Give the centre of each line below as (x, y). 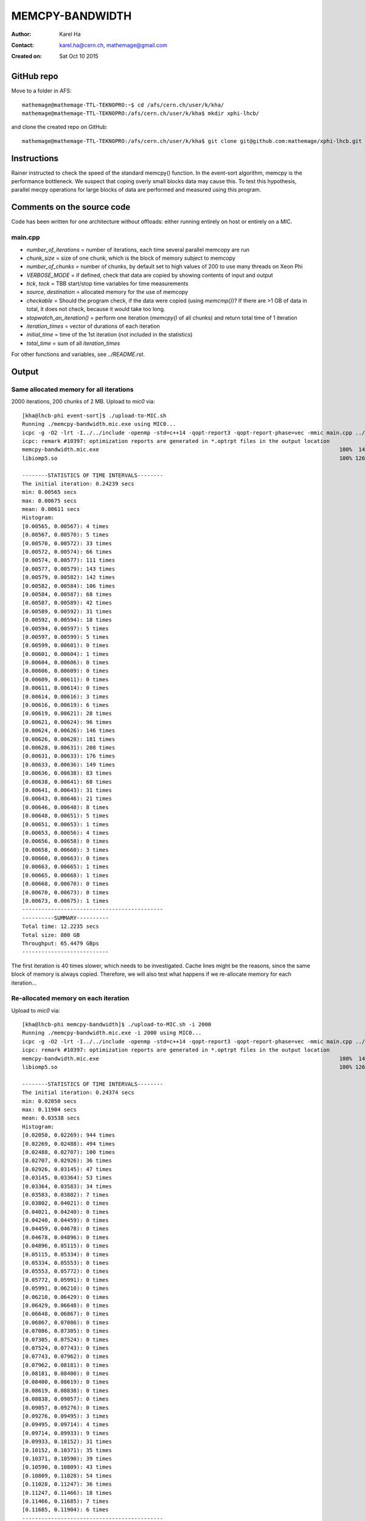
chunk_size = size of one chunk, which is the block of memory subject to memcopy (131, 258)
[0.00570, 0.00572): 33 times (67, 543)
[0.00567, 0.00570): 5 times (65, 535)
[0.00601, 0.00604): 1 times (65, 654)
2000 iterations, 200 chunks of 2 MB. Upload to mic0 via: (83, 402)
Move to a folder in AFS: (42, 91)
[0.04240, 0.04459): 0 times (65, 1220)
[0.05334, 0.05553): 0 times (65, 1263)
